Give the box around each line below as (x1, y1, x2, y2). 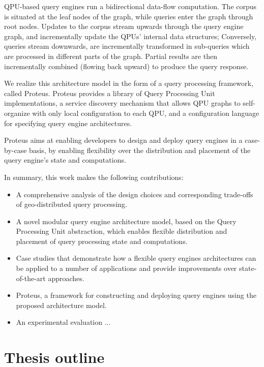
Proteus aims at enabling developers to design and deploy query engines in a (4, 135, 243, 145)
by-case (4, 144, 27, 155)
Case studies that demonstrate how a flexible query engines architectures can (16, 253, 256, 263)
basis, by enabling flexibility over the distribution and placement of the (29, 144, 251, 155)
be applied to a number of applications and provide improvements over (16, 263, 237, 273)
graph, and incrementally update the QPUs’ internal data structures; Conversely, (4, 30, 257, 41)
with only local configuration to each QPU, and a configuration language (32, 107, 259, 118)
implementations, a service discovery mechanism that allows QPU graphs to (4, 98, 241, 108)
